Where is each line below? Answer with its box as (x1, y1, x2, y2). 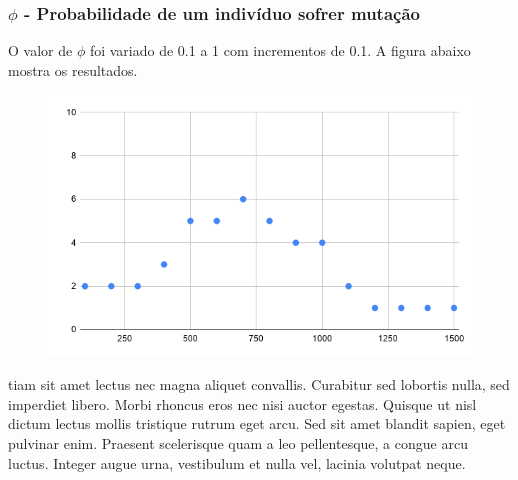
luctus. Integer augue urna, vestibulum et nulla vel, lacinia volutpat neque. (8, 452, 466, 473)
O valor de (8, 40, 73, 61)
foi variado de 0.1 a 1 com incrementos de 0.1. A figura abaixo (89, 40, 471, 61)
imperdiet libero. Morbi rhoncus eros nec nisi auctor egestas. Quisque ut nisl (8, 393, 477, 414)
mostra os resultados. (8, 59, 138, 80)
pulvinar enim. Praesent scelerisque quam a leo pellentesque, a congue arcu (8, 432, 468, 453)
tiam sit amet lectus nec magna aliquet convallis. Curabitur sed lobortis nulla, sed (8, 374, 510, 395)
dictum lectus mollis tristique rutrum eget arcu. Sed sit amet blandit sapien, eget (8, 413, 506, 434)
